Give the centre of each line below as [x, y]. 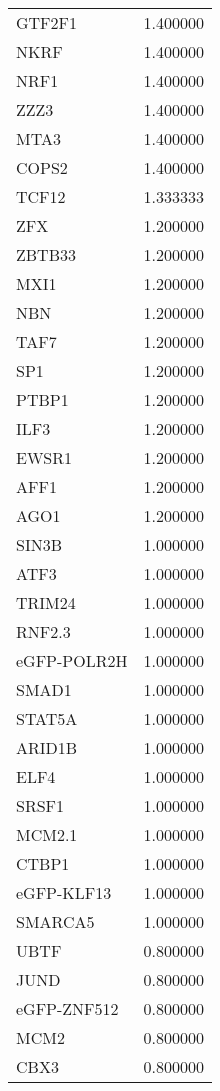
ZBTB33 [46, 254]
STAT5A [47, 718]
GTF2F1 [47, 22]
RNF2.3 [43, 631]
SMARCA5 [55, 921]
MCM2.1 [47, 834]
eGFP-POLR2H [72, 660]
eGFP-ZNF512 [67, 1008]
